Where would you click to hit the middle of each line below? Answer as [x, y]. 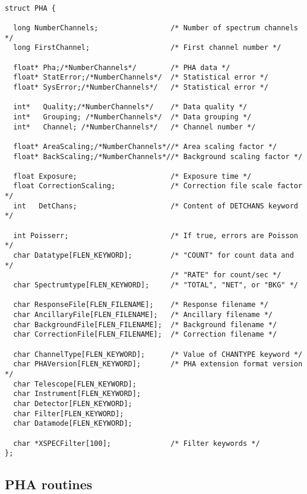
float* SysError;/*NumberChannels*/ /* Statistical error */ [141, 87]
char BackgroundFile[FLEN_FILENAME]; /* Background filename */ [145, 324]
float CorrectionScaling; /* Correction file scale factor [158, 186]
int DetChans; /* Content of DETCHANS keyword [156, 206]
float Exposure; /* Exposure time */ [132, 176]
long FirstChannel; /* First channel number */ [147, 48]
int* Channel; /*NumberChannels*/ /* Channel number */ [134, 127]
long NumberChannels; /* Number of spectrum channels [156, 28]
